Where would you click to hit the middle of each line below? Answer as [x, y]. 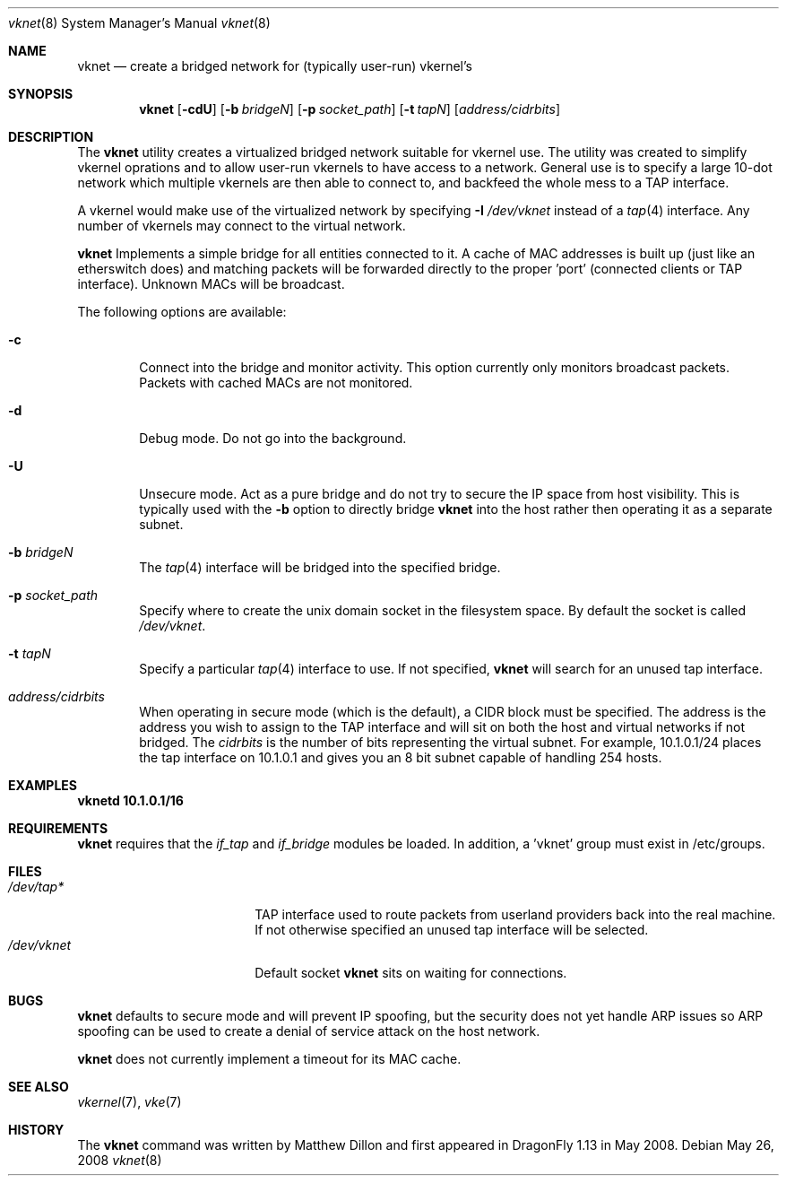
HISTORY [36, 1130]
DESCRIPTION [51, 137]
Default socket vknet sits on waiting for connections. [411, 973]
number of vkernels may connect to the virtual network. [242, 226]
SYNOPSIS [41, 94]
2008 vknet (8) [120, 1160]
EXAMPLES [43, 785]
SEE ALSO [39, 1087]
